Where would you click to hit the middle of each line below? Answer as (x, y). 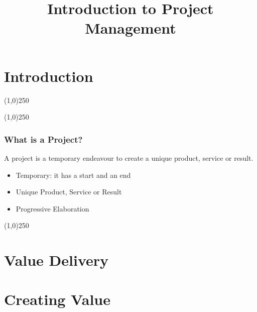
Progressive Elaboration (52, 208)
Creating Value (57, 299)
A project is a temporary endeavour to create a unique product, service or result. (129, 158)
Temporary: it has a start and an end (73, 175)
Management (131, 28)
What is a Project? (43, 139)
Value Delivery (56, 260)
